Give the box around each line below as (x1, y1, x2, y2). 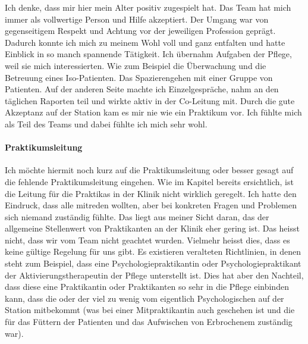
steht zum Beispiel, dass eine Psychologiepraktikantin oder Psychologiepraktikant (5, 257, 301, 270)
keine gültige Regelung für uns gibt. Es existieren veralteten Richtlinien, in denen (5, 245, 301, 258)
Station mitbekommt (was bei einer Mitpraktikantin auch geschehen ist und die (5, 304, 295, 316)
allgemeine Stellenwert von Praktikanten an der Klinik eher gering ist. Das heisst (5, 222, 300, 234)
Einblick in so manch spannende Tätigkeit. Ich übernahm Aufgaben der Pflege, (5, 48, 292, 60)
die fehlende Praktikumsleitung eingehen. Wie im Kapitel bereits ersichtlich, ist (5, 175, 294, 187)
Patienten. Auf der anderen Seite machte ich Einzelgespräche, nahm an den (5, 83, 279, 95)
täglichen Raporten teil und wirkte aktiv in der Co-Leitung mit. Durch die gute (5, 94, 295, 107)
